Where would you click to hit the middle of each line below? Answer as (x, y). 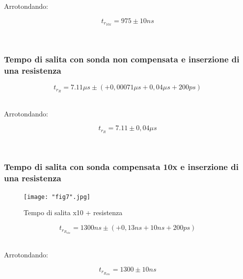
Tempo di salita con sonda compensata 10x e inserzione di (121, 166)
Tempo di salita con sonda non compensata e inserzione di (122, 59)
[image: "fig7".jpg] (57, 197)
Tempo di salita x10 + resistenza (73, 212)
